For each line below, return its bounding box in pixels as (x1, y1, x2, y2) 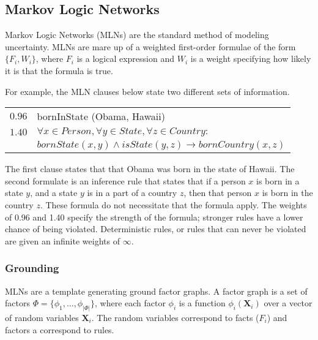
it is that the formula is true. (5, 64, 113, 77)
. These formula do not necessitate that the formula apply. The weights (40, 198, 307, 211)
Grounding (5, 260, 59, 276)
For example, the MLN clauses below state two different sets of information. (5, 85, 290, 97)
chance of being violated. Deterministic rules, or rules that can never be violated (5, 222, 306, 235)
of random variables (5, 311, 79, 323)
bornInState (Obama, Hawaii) (37, 109, 165, 124)
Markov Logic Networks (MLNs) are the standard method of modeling (5, 28, 269, 41)
